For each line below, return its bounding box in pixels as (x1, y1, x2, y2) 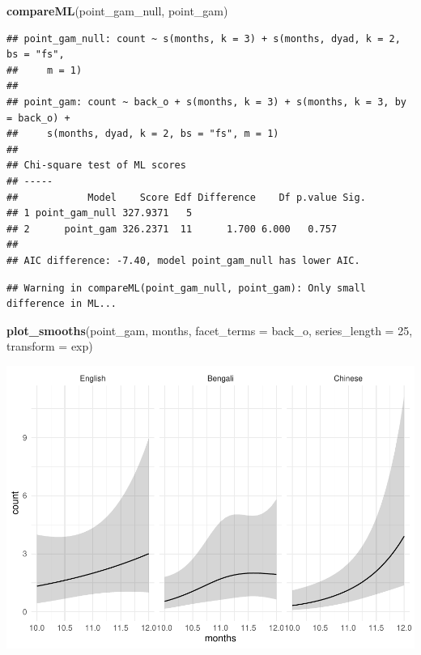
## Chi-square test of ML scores (6, 159, 186, 172)
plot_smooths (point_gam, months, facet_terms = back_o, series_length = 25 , (6, 321, 413, 338)
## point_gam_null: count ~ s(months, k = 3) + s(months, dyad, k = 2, (6, 32, 401, 45)
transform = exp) (6, 338, 93, 355)
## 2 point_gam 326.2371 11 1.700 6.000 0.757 (6, 223, 338, 235)
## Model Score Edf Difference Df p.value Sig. (6, 191, 366, 203)
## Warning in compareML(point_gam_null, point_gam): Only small (6, 282, 366, 294)
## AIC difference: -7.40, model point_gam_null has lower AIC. (6, 254, 360, 266)
